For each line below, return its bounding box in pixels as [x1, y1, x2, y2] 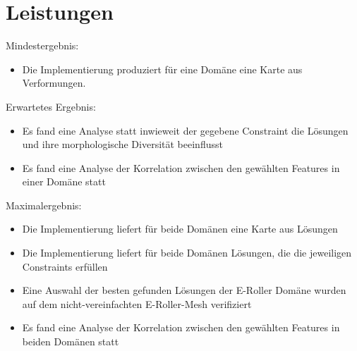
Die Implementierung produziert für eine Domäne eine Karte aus [22, 61, 303, 76]
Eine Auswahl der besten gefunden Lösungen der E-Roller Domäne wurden [22, 283, 346, 297]
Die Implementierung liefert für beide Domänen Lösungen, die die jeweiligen [22, 245, 352, 260]
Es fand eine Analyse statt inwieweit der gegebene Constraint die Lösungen [22, 123, 349, 137]
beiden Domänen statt [22, 334, 119, 349]
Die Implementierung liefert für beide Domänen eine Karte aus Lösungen [22, 221, 338, 236]
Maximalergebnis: [6, 197, 82, 212]
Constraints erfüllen [22, 259, 108, 273]
